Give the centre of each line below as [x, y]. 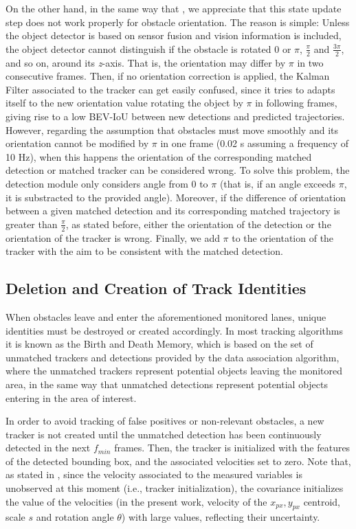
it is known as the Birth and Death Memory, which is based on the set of [159, 344]
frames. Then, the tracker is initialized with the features [232, 448]
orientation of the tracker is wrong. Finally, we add [113, 237]
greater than [32, 224]
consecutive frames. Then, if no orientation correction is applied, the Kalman [168, 76]
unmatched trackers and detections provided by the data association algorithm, [173, 357]
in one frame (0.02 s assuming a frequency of [255, 143]
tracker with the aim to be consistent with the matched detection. [144, 251]
